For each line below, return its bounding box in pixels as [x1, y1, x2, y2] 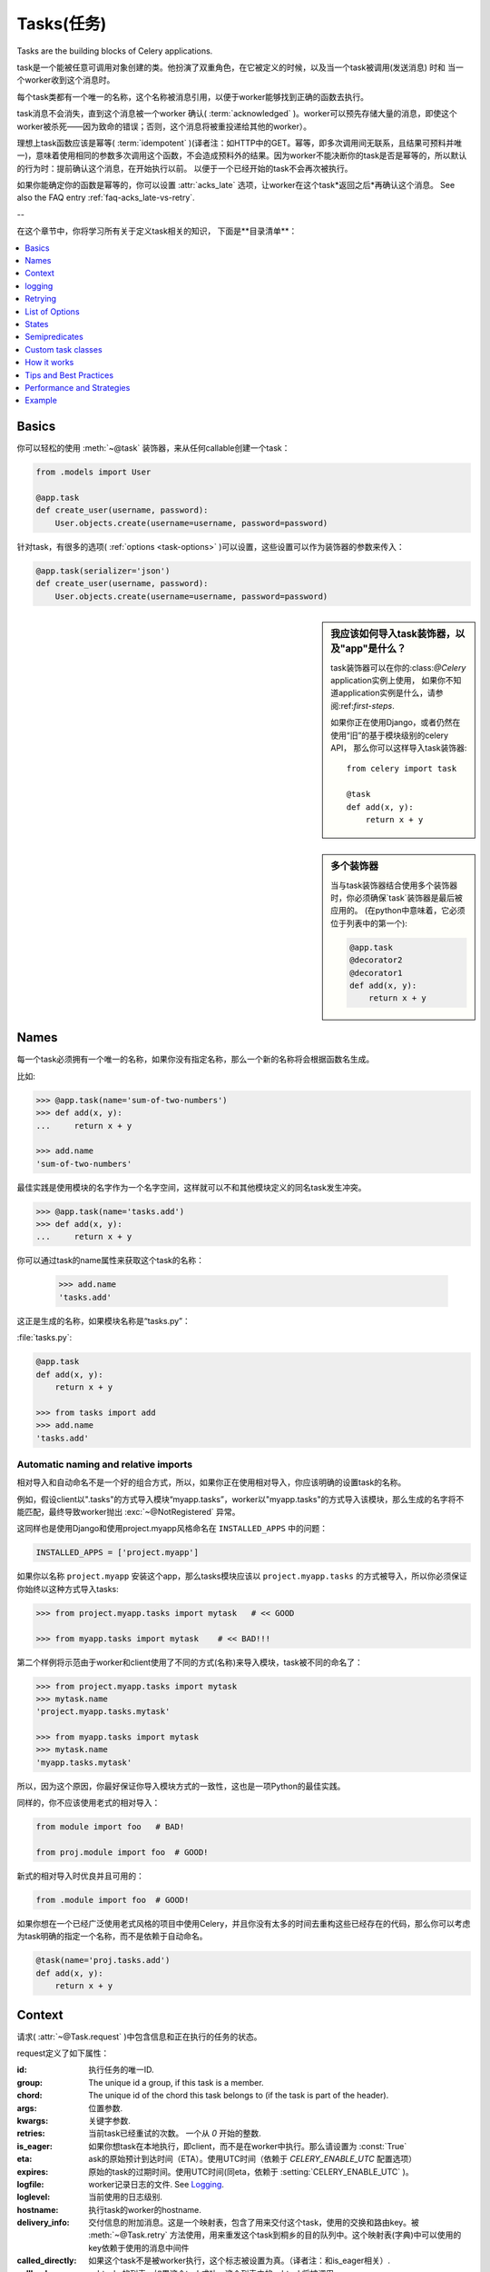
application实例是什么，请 [338, 687, 436, 699]
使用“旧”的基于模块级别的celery [330, 730, 449, 741]
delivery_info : [16, 2217, 70, 2228]
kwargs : [16, 2115, 49, 2126]
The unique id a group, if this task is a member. [88, 2077, 264, 2088]
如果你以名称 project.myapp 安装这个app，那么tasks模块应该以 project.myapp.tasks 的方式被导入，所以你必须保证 [16, 1570, 467, 1581]
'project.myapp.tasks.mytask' [35, 1707, 171, 1717]
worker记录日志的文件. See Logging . [88, 2178, 224, 2189]
